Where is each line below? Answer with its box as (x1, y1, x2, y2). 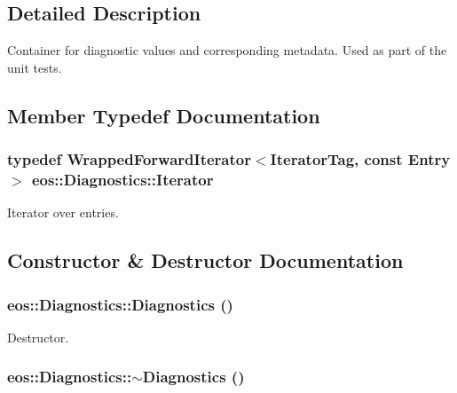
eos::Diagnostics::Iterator (31, 169, 214, 191)
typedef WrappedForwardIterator (7, 148, 251, 170)
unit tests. (7, 58, 62, 76)
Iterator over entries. (7, 203, 119, 222)
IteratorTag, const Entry (270, 148, 451, 170)
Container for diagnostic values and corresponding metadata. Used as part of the (7, 41, 447, 59)
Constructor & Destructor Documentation (7, 247, 404, 274)
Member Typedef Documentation (7, 101, 320, 129)
